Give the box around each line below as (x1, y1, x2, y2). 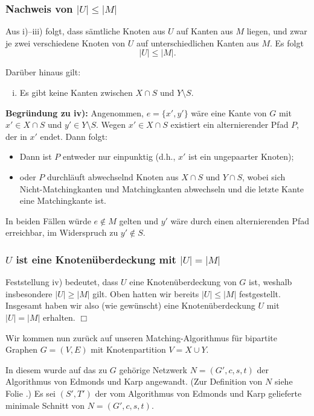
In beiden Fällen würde (5, 214, 91, 227)
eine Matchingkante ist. (19, 194, 106, 207)
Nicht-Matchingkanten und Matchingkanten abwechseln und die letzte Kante (19, 182, 304, 195)
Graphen (5, 343, 38, 356)
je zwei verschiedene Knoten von (5, 36, 126, 49)
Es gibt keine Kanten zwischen (19, 86, 133, 98)
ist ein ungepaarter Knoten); (188, 150, 294, 163)
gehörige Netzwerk (119, 363, 187, 376)
